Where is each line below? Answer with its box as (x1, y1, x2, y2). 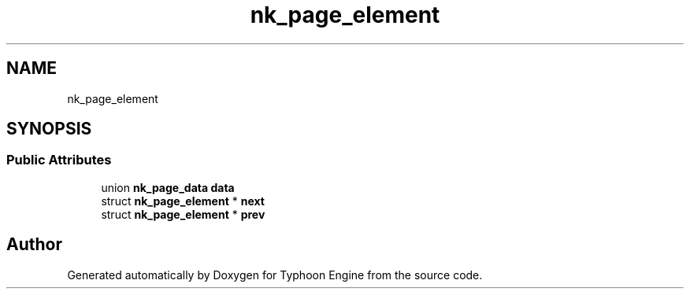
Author (6, 234, 62, 255)
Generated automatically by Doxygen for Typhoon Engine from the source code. (67, 267, 483, 282)
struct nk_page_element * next (101, 194, 265, 208)
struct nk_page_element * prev (101, 207, 265, 221)
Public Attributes (6, 152, 112, 168)
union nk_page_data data (101, 180, 235, 194)
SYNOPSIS (6, 119, 92, 139)
